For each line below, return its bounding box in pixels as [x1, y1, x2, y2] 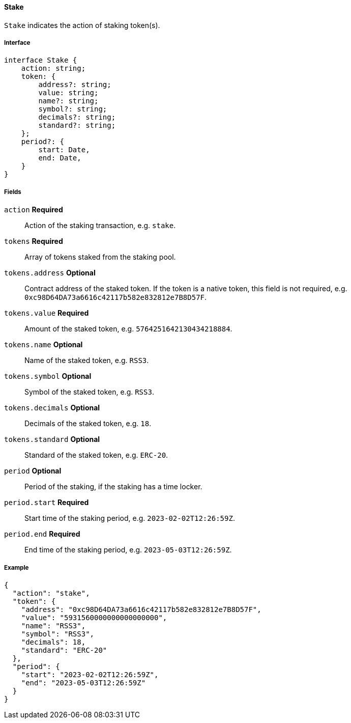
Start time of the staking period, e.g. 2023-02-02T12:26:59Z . [24, 514, 235, 523]
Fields [4, 188, 21, 196]
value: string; [38, 89, 99, 97]
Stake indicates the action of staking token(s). [4, 20, 160, 30]
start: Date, [38, 146, 90, 154]
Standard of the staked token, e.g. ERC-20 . [24, 451, 168, 460]
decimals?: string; [38, 113, 116, 122]
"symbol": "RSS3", [21, 629, 95, 638]
